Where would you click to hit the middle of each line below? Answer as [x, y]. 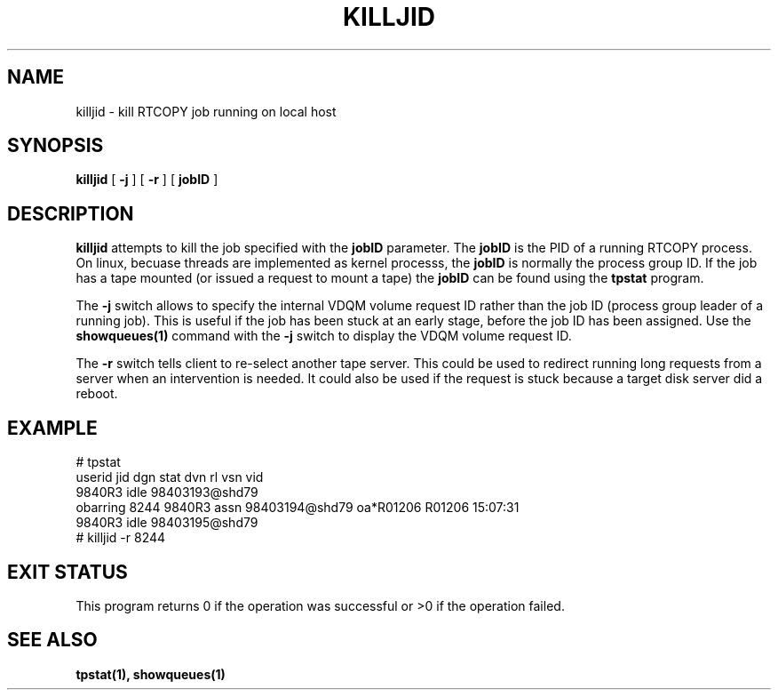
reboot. [97, 394]
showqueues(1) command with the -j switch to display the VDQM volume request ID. [324, 336]
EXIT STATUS [67, 572]
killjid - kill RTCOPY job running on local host [206, 111]
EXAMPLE [52, 428]
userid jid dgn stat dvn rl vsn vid [170, 477]
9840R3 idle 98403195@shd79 [167, 523]
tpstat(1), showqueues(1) [151, 674]
